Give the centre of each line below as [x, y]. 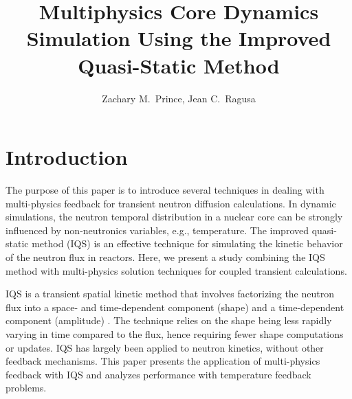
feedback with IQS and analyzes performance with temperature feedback [158, 374]
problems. [26, 388]
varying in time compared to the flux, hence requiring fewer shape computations [175, 333]
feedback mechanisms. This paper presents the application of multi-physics [163, 361]
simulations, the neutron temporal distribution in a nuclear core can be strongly [174, 217]
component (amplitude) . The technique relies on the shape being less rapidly [169, 320]
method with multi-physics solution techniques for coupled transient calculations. [176, 270]
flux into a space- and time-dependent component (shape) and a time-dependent [175, 307]
